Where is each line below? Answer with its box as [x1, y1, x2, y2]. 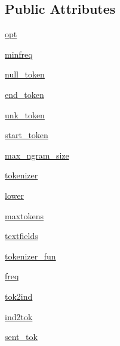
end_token [5, 88, 44, 100]
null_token [5, 68, 45, 80]
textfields [5, 229, 38, 242]
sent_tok [5, 330, 38, 343]
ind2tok [5, 310, 33, 323]
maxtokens [5, 209, 44, 222]
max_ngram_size [5, 148, 69, 161]
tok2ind [5, 290, 33, 302]
